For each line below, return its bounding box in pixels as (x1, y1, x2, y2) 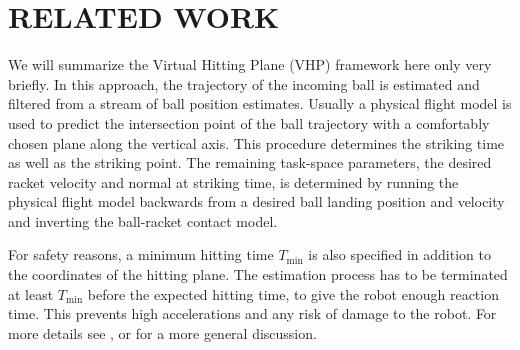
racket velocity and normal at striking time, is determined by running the (8, 171, 459, 192)
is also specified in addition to (308, 244, 491, 265)
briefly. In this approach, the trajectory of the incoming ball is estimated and (8, 73, 480, 94)
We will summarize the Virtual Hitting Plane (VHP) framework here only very (8, 54, 492, 75)
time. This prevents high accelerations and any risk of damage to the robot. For (8, 303, 497, 324)
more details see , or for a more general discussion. (8, 322, 317, 343)
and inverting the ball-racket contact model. (8, 210, 278, 231)
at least (8, 283, 54, 304)
